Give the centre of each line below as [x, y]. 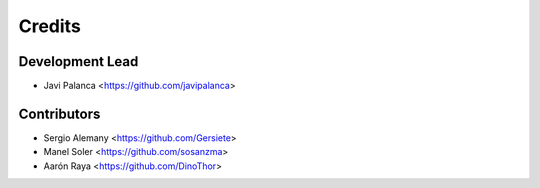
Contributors [59, 113]
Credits [50, 26]
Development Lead [78, 61]
